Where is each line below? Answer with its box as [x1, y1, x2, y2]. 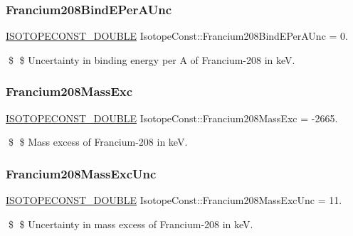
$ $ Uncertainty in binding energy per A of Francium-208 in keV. [8, 52, 295, 67]
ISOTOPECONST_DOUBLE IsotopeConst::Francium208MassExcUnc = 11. [6, 193, 342, 208]
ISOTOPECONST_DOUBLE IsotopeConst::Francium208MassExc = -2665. [6, 110, 338, 125]
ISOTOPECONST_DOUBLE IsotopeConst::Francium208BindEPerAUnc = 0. [6, 28, 348, 43]
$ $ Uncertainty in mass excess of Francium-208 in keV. [8, 216, 253, 231]
